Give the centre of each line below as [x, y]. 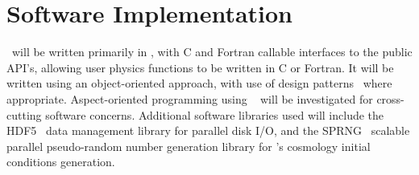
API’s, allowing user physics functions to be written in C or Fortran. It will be [200, 67]
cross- [390, 98]
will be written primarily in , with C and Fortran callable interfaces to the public [212, 52]
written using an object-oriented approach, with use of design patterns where [199, 83]
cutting [24, 114]
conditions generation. [61, 162]
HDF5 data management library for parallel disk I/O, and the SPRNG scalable [208, 130]
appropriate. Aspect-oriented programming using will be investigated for [190, 98]
